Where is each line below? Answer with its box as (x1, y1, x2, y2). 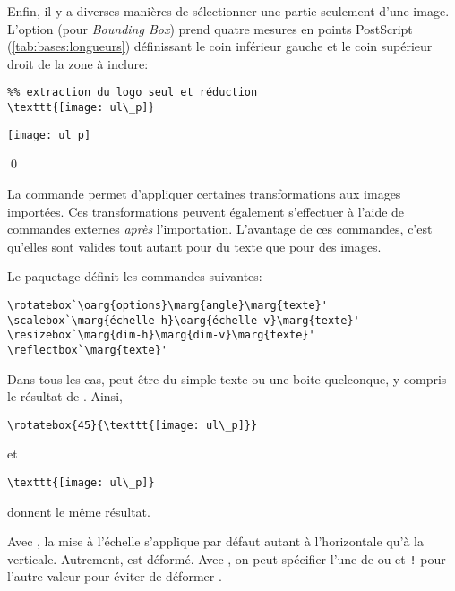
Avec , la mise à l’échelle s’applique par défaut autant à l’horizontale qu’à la (7, 532, 424, 551)
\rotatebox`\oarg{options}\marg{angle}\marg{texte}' (7, 298, 328, 312)
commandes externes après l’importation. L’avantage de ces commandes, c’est (7, 219, 433, 238)
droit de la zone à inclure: (7, 54, 149, 73)
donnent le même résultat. (7, 501, 150, 520)
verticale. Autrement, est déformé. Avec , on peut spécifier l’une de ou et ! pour (7, 549, 446, 568)
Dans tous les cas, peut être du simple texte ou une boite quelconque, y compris (7, 369, 447, 388)
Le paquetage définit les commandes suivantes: (7, 267, 262, 286)
